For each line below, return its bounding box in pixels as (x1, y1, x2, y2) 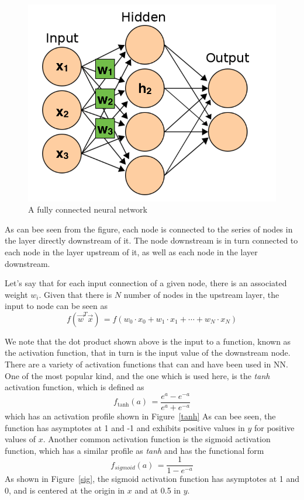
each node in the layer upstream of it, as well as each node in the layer (5, 245, 258, 258)
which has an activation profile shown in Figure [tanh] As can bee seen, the (5, 410, 276, 422)
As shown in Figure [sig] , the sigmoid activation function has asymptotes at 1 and (5, 473, 300, 485)
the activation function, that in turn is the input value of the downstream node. (5, 346, 291, 359)
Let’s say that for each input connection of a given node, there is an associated (5, 277, 287, 289)
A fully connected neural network (28, 203, 147, 216)
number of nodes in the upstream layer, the (123, 288, 279, 300)
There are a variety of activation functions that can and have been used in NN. (5, 358, 288, 370)
